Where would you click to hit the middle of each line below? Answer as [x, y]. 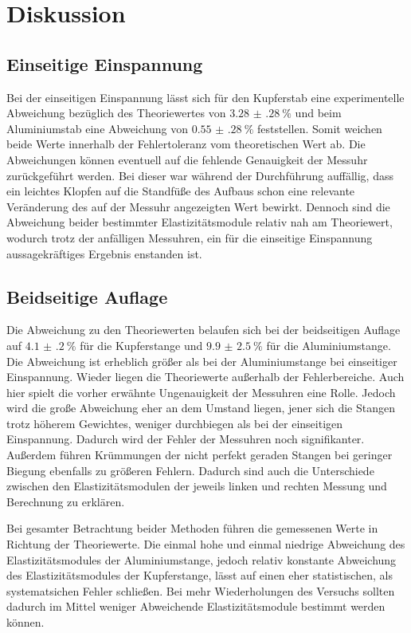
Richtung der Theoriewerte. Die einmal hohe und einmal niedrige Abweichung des [206, 544]
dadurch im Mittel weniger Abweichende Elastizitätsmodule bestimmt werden [196, 606]
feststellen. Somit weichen [320, 128]
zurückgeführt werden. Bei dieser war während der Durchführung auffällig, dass [200, 175]
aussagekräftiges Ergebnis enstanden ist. [104, 253]
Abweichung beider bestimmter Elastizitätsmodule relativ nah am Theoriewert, [200, 222]
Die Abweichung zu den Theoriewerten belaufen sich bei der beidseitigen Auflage [204, 330]
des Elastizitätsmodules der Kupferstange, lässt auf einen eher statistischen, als [200, 575]
